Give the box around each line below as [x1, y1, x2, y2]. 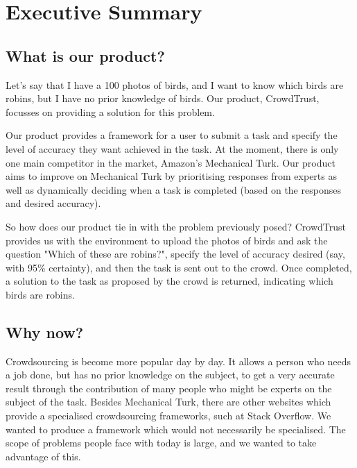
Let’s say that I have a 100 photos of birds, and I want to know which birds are [6, 77, 344, 92]
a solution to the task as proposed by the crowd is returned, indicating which [6, 274, 333, 288]
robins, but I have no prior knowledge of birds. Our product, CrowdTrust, [6, 91, 320, 106]
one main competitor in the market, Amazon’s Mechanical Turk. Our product [6, 155, 336, 169]
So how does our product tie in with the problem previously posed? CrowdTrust [6, 219, 346, 233]
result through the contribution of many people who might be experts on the [6, 381, 332, 395]
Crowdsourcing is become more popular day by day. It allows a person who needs [6, 353, 351, 368]
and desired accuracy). [6, 196, 101, 210]
